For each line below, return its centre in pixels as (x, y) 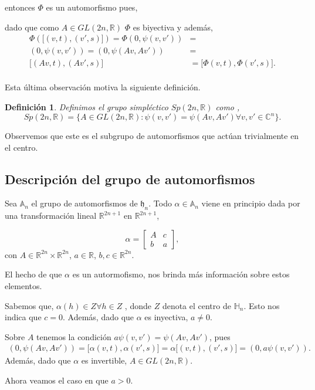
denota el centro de (197, 305)
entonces (20, 7)
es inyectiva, (166, 317)
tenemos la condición (74, 336)
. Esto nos (262, 305)
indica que (23, 317)
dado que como (32, 27)
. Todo (160, 203)
